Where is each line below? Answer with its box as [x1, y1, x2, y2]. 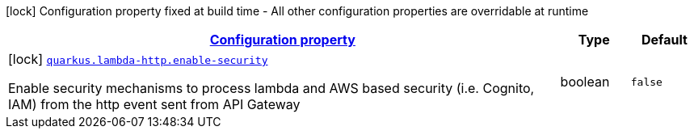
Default [641, 32, 688, 48]
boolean [560, 74, 610, 90]
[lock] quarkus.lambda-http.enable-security [8, 51, 268, 67]
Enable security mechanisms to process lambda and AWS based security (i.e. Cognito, [8, 80, 535, 96]
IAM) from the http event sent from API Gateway [8, 96, 301, 112]
